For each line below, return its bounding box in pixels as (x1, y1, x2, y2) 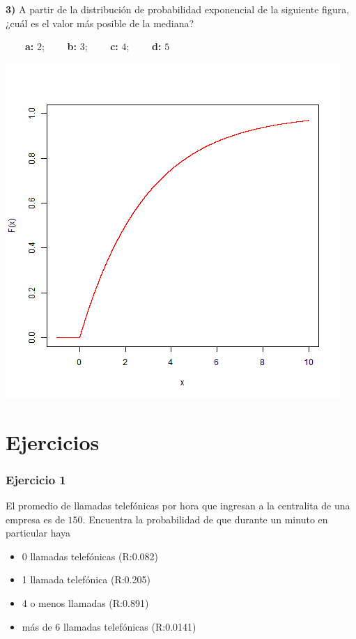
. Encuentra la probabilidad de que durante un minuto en (82, 511, 328, 526)
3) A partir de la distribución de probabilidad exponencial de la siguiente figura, (6, 2, 350, 16)
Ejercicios (6, 427, 100, 456)
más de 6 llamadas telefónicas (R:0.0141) (22, 619, 196, 633)
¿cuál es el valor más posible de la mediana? (6, 15, 194, 30)
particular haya (6, 525, 71, 540)
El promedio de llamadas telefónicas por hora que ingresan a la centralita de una (6, 498, 350, 512)
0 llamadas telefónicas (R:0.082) (22, 548, 158, 563)
